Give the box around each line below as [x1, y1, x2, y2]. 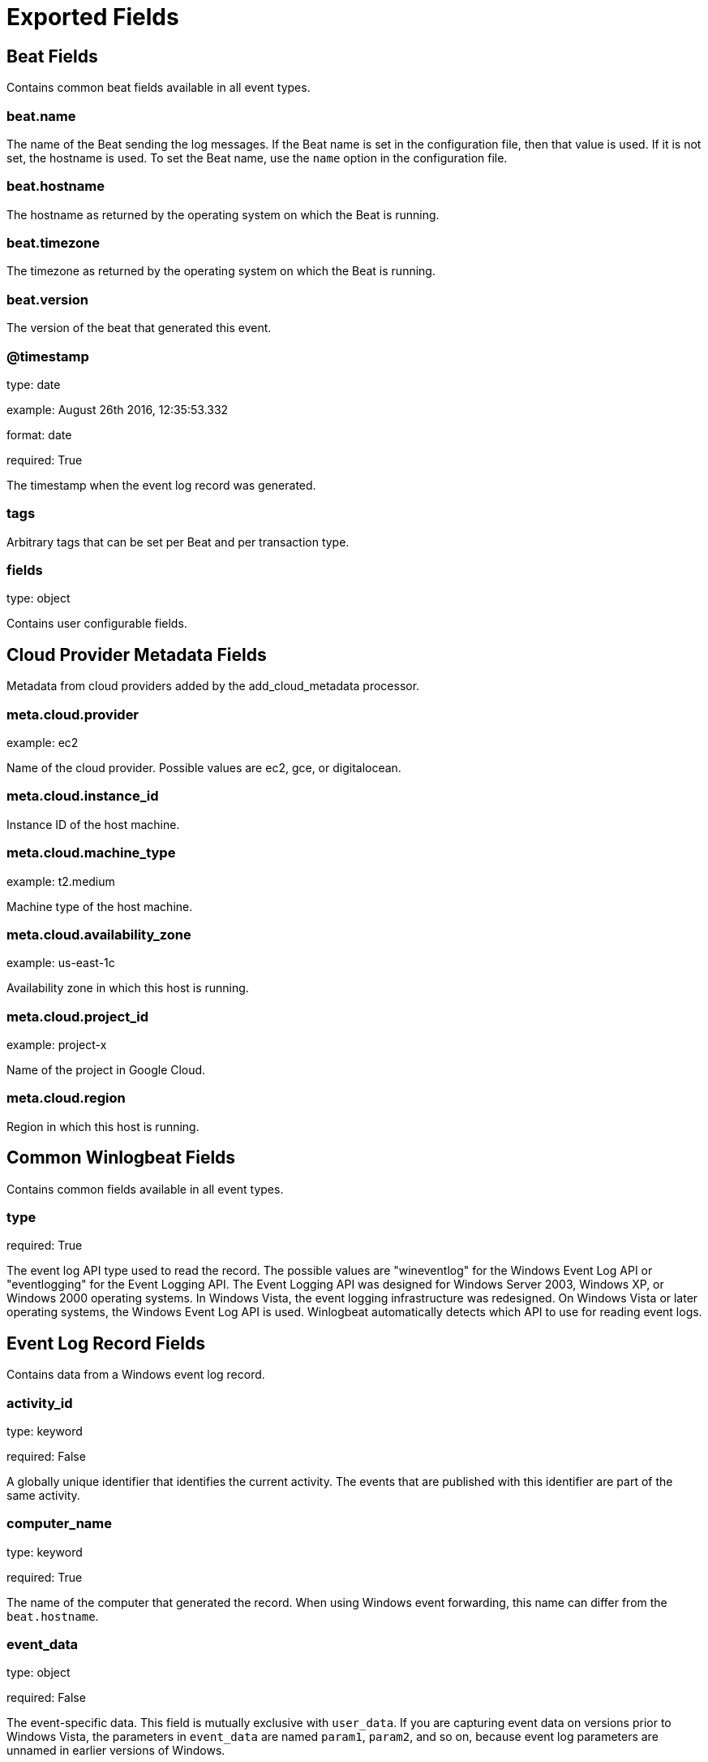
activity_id [6, 1394, 73, 1411]
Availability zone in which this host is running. [6, 981, 249, 995]
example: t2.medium [6, 874, 115, 888]
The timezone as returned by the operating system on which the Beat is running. [6, 264, 436, 279]
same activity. [6, 1488, 80, 1502]
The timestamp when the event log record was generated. [6, 477, 316, 492]
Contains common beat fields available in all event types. [6, 80, 311, 95]
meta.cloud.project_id [6, 1008, 148, 1025]
